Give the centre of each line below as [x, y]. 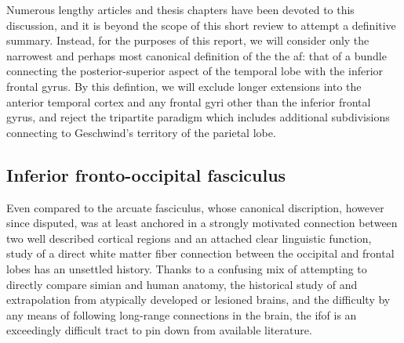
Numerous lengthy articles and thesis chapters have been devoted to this [180, 9]
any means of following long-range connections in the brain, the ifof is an [182, 314]
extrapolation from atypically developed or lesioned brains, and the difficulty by [198, 300]
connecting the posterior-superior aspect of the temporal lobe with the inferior [195, 71]
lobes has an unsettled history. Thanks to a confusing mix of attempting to [187, 268]
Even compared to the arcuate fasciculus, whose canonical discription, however [195, 207]
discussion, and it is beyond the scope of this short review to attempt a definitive [201, 25]
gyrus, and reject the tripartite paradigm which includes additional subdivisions [198, 117]
